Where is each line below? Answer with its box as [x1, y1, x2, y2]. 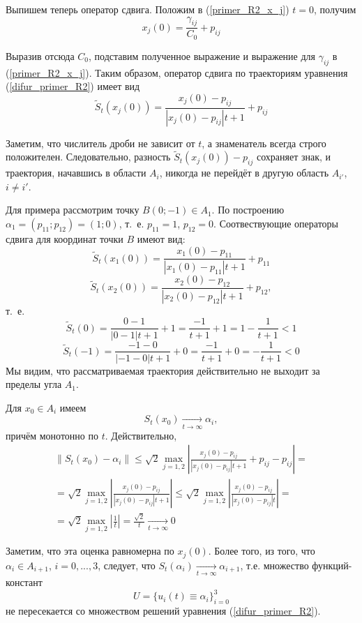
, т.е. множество [240, 557, 309, 572]
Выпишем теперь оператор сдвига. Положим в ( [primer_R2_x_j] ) [6, 2, 289, 16]
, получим [314, 2, 356, 16]
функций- [312, 557, 352, 572]
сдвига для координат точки [6, 231, 123, 246]
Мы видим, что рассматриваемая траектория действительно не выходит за [6, 363, 320, 377]
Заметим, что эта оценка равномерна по [6, 543, 174, 558]
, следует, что [98, 557, 156, 572]
